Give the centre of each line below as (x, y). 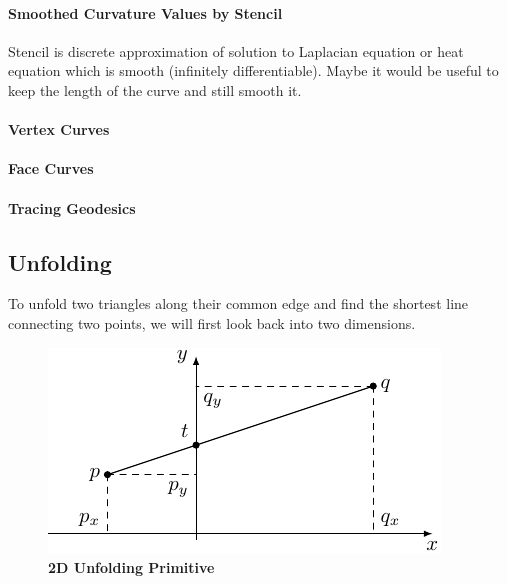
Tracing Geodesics (72, 207)
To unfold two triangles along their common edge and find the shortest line (238, 303)
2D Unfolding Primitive (131, 567)
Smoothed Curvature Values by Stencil (145, 12)
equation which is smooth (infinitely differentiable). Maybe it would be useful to (253, 70)
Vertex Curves (59, 129)
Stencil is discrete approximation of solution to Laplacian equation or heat (236, 50)
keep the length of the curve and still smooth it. (155, 89)
